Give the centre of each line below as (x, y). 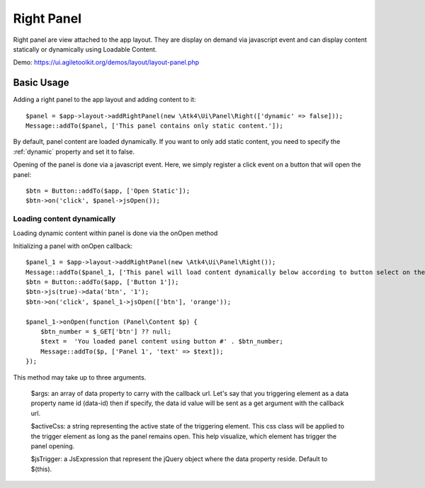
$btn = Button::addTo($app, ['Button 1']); (102, 282)
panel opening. (53, 446)
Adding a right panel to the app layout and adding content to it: (104, 100)
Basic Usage (41, 83)
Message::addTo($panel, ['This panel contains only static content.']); (154, 126)
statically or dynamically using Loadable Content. (85, 49)
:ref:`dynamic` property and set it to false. (74, 152)
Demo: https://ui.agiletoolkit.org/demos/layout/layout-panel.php (106, 62)
